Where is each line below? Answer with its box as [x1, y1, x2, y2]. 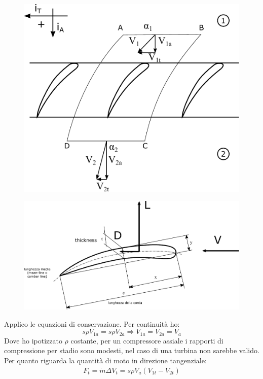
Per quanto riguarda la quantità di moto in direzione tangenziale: [4, 355, 207, 366]
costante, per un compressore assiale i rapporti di [70, 335, 223, 346]
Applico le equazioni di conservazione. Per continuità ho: [4, 318, 180, 329]
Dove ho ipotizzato [4, 335, 62, 346]
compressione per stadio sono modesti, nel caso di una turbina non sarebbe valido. [4, 345, 259, 356]
